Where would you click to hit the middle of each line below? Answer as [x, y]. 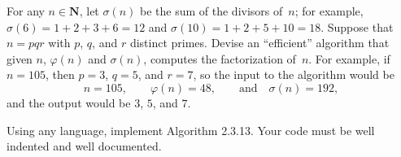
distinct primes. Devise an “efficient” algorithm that [259, 43]
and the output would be [69, 102]
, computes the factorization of [220, 58]
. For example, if [349, 58]
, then [60, 74]
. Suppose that [357, 26]
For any [26, 11]
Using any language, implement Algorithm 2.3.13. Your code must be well [191, 130]
